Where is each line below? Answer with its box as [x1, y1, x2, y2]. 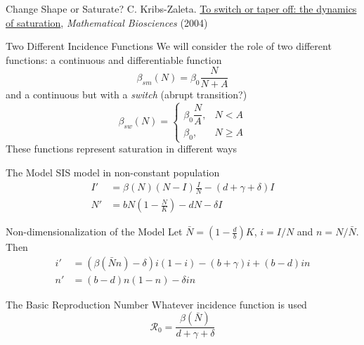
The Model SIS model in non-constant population [6, 165, 220, 180]
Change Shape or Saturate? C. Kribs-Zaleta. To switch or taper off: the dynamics [6, 1, 357, 15]
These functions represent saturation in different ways [6, 141, 238, 156]
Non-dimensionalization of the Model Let [6, 224, 183, 239]
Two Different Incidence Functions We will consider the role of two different [6, 39, 332, 53]
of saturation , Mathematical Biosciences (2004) [6, 15, 208, 30]
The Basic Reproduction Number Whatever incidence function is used [6, 297, 307, 311]
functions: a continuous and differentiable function [6, 52, 222, 67]
